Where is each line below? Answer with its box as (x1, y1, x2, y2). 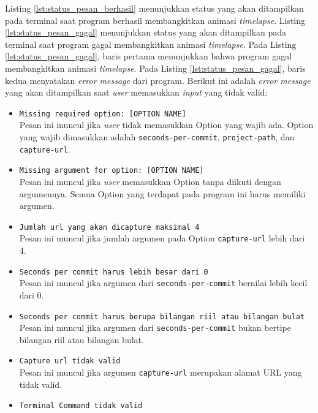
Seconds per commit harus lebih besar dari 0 (19, 267, 208, 276)
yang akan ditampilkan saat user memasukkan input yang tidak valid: (5, 86, 268, 99)
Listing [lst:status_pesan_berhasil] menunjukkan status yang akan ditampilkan (5, 2, 304, 14)
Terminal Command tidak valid (19, 401, 143, 411)
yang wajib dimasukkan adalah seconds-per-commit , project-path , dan (19, 131, 295, 143)
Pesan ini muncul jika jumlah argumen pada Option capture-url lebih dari (19, 232, 305, 244)
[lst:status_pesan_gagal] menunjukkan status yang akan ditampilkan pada (5, 26, 287, 39)
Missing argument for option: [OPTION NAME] (19, 166, 204, 175)
